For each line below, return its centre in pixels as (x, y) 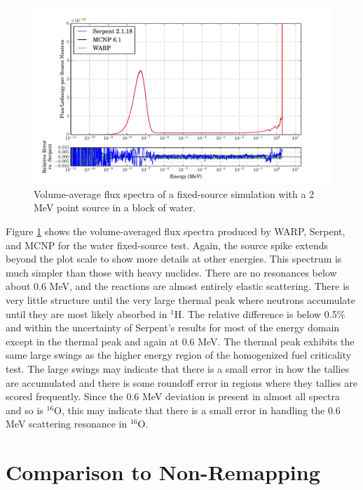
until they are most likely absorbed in (87, 313)
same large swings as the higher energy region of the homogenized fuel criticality (179, 355)
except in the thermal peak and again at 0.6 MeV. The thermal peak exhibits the (180, 341)
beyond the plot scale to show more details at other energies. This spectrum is (174, 259)
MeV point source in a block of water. (115, 207)
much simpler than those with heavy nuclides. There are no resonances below (171, 272)
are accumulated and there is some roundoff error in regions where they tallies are (181, 382)
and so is (25, 410)
